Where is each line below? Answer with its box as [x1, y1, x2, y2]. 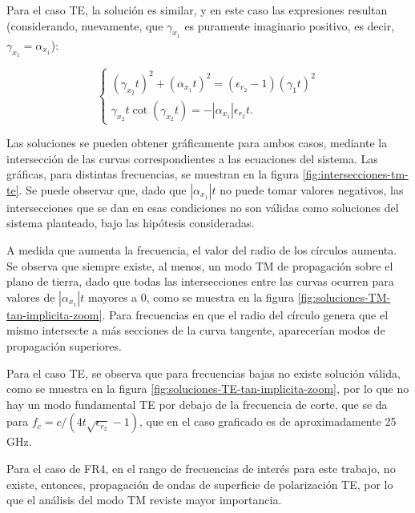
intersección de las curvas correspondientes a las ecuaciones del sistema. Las [6, 150, 378, 166]
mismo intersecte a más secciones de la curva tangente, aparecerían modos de [6, 322, 385, 339]
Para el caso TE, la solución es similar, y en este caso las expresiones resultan [6, 2, 388, 18]
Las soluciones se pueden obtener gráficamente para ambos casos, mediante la [6, 134, 388, 151]
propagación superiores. [6, 337, 122, 354]
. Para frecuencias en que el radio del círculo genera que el [102, 306, 389, 323]
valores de [6, 288, 55, 305]
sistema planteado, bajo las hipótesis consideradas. [6, 214, 255, 231]
